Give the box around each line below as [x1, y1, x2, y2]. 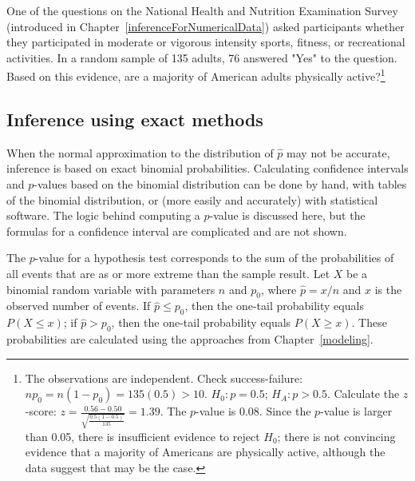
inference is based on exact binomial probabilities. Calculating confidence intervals [6, 160, 409, 177]
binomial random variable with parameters [6, 280, 215, 297]
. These [351, 314, 387, 331]
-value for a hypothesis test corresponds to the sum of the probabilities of [34, 249, 394, 266]
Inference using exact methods [6, 107, 263, 132]
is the [374, 280, 402, 297]
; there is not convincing [277, 427, 396, 444]
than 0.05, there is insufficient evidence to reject [25, 427, 260, 444]
